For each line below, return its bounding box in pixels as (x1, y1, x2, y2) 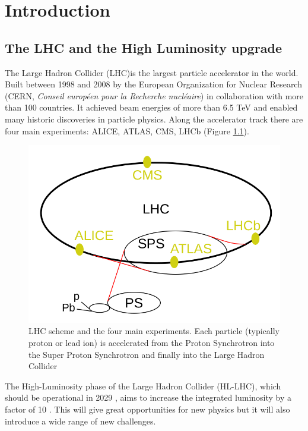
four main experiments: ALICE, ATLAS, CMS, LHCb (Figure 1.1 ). (5, 124, 249, 137)
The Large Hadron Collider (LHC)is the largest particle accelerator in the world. (5, 66, 299, 78)
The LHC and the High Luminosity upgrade (5, 38, 282, 56)
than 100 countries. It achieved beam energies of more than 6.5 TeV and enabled (5, 101, 298, 114)
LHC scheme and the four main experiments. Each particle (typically (28, 325, 280, 337)
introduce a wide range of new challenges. (5, 414, 156, 427)
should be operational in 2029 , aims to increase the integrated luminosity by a (5, 391, 292, 404)
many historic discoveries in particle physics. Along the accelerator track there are (5, 112, 303, 125)
